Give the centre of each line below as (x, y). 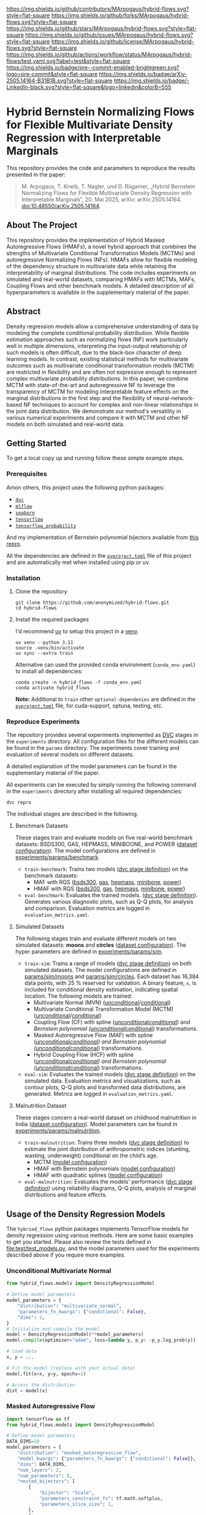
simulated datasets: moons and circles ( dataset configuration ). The (101, 945)
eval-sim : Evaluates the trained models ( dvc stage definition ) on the (110, 1074)
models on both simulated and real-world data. (65, 424)
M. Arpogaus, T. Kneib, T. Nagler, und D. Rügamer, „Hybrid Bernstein (108, 186)
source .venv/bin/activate (50, 648)
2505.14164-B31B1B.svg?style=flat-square (59, 80)
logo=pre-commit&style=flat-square (52, 74)
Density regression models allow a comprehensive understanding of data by (103, 326)
